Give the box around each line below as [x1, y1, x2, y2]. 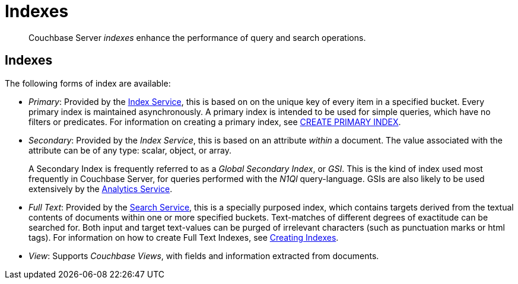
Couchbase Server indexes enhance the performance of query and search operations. [28, 32, 366, 43]
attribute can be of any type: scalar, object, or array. [28, 145, 232, 155]
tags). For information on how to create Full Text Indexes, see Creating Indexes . [28, 232, 339, 242]
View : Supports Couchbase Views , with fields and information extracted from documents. [28, 250, 379, 261]
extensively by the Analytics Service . [28, 183, 173, 194]
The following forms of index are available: [5, 78, 171, 88]
